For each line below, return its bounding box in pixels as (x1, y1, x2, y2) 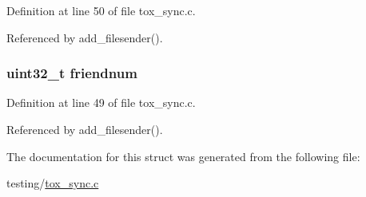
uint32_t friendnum (6, 63, 137, 83)
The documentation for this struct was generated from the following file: (6, 148, 360, 164)
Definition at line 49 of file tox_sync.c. (6, 94, 196, 111)
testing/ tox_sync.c (6, 175, 99, 191)
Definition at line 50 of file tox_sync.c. (6, 2, 196, 18)
